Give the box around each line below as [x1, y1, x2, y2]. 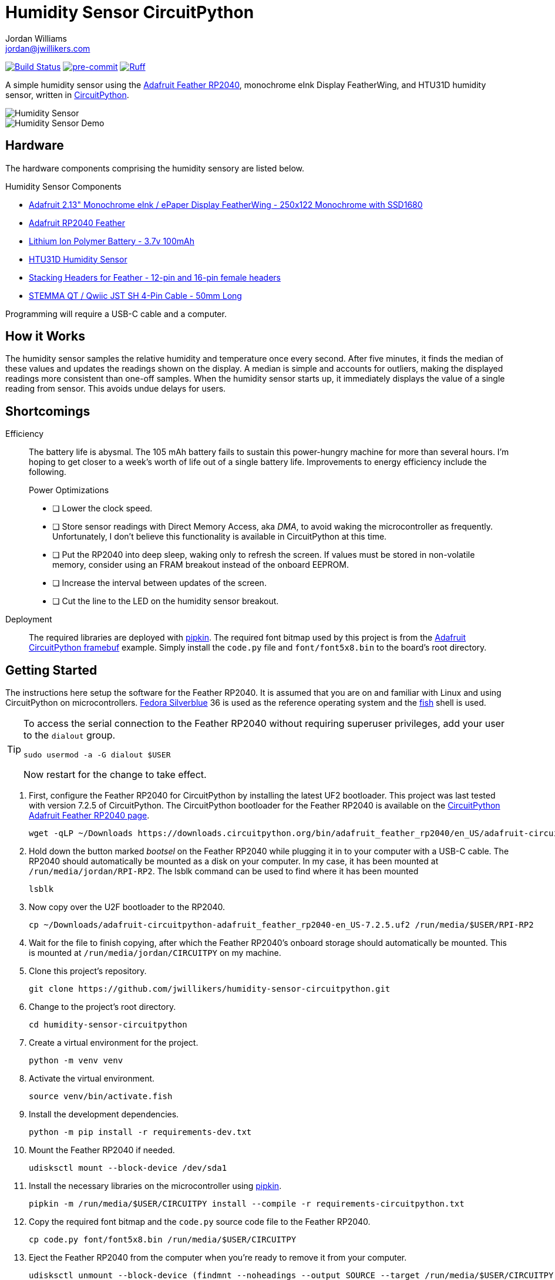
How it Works [5, 329, 85, 344]
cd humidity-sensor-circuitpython [29, 1020, 187, 1030]
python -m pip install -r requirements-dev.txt [29, 1127, 252, 1137]
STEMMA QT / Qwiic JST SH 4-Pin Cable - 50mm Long [29, 290, 242, 301]
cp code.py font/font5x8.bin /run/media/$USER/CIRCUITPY [29, 1235, 297, 1245]
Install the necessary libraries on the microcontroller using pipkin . [29, 1181, 282, 1191]
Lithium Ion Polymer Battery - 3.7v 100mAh [29, 235, 194, 246]
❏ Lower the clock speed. [52, 503, 153, 514]
